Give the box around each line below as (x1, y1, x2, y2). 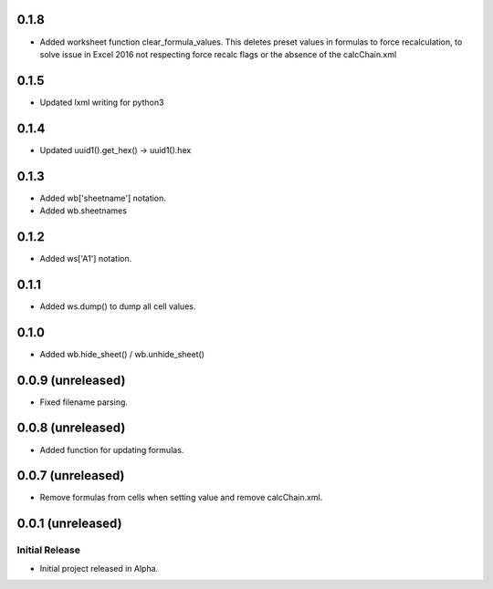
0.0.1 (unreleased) (16, 516, 122, 532)
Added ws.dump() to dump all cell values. (39, 301, 196, 312)
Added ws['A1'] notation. (39, 253, 132, 263)
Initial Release (16, 543, 81, 556)
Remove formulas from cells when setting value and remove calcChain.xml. (39, 492, 323, 503)
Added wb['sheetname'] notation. (39, 192, 166, 203)
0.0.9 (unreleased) (16, 372, 126, 387)
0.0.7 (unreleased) (16, 468, 125, 483)
